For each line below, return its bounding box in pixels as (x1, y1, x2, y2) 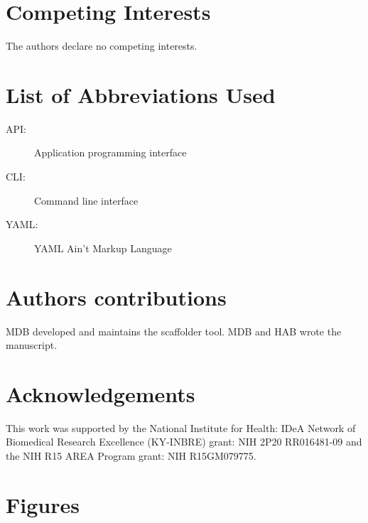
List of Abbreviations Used (6, 80, 276, 109)
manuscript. (6, 338, 58, 352)
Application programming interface (34, 145, 187, 160)
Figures (6, 490, 80, 519)
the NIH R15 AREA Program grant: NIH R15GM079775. (6, 448, 256, 463)
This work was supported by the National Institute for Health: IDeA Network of (6, 420, 356, 435)
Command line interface (34, 193, 139, 207)
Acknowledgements (6, 379, 195, 408)
